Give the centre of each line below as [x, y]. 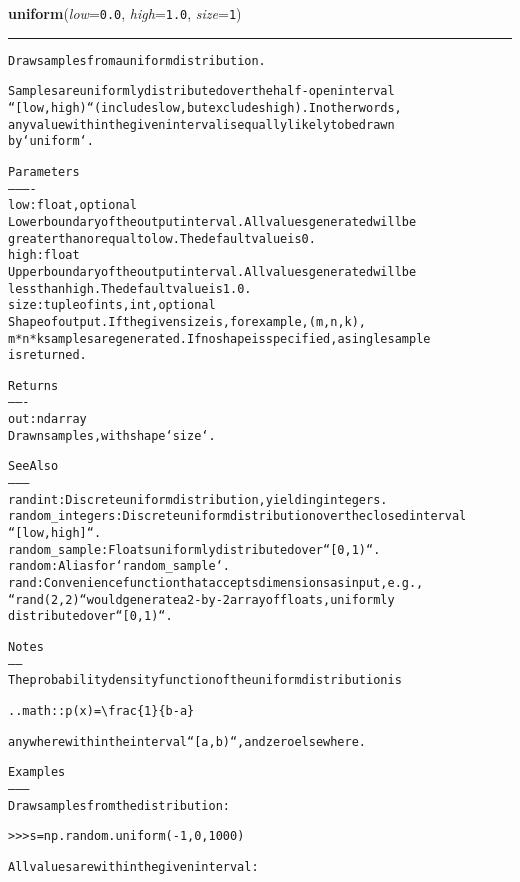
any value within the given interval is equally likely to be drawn [201, 124]
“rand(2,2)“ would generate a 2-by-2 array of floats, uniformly [201, 599]
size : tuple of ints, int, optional [112, 305]
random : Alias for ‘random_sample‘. [119, 566]
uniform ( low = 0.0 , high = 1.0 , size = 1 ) [125, 13]
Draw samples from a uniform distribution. [137, 60]
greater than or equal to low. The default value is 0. [162, 238]
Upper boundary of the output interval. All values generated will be [212, 271]
